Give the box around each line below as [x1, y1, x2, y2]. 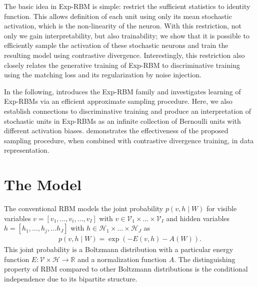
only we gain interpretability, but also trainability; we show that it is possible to [4, 30, 249, 40]
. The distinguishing [174, 254, 235, 264]
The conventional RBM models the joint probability [4, 203, 163, 214]
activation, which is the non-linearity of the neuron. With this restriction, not [4, 20, 241, 31]
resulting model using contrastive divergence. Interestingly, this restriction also [4, 49, 245, 60]
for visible [206, 203, 237, 214]
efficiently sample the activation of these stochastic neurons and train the [4, 40, 228, 50]
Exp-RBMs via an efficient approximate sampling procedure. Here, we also [4, 96, 232, 106]
